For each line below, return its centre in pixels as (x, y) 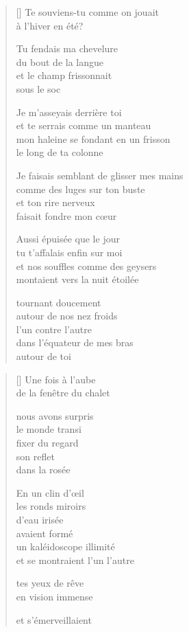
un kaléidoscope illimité (65, 546)
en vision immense (54, 596)
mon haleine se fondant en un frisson (93, 138)
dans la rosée (43, 470)
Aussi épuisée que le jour (68, 239)
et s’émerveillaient (54, 619)
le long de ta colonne (60, 152)
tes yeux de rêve (50, 583)
